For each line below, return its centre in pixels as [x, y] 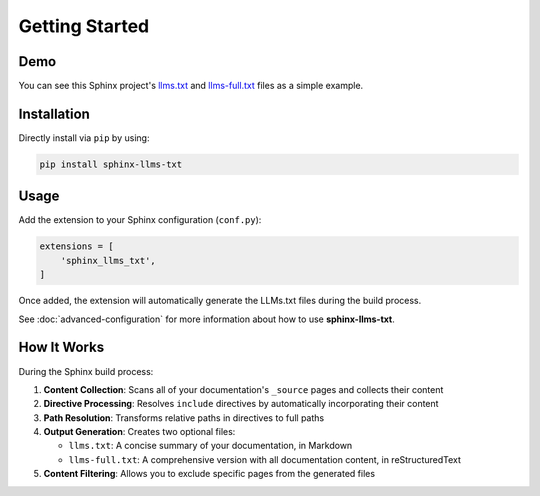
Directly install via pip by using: [84, 137]
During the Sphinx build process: [86, 371]
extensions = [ [76, 246]
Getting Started [84, 26]
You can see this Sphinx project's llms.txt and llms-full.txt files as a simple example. [191, 86]
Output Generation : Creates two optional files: [139, 432]
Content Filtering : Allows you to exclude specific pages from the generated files [209, 474]
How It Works [61, 347]
